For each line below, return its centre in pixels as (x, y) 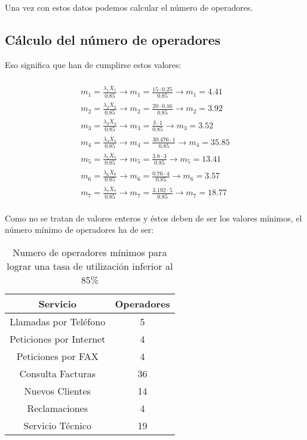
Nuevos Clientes (57, 390)
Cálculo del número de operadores (113, 39)
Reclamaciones (58, 408)
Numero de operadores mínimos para (90, 252)
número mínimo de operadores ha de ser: (79, 230)
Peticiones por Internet (58, 339)
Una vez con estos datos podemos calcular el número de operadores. (129, 7)
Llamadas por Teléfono (58, 321)
